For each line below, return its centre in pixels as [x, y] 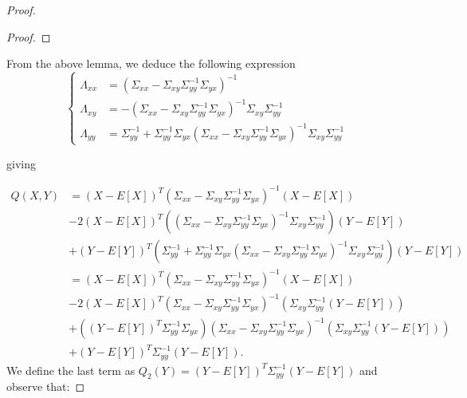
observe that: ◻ [46, 386]
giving [21, 163]
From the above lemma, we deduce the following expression [151, 63]
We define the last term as [71, 370]
